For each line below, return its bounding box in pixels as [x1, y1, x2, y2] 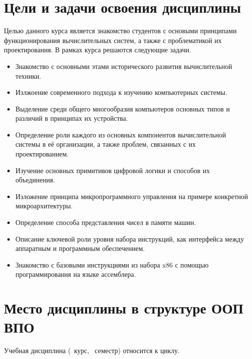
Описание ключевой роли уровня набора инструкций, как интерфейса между [15, 233, 244, 244]
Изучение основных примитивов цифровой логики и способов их [15, 165, 210, 175]
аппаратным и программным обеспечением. [15, 243, 145, 253]
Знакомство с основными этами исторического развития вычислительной [15, 61, 232, 71]
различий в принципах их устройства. [15, 113, 128, 123]
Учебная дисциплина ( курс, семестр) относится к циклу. [4, 345, 180, 356]
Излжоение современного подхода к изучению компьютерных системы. [15, 87, 228, 97]
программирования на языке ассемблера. [15, 269, 136, 279]
